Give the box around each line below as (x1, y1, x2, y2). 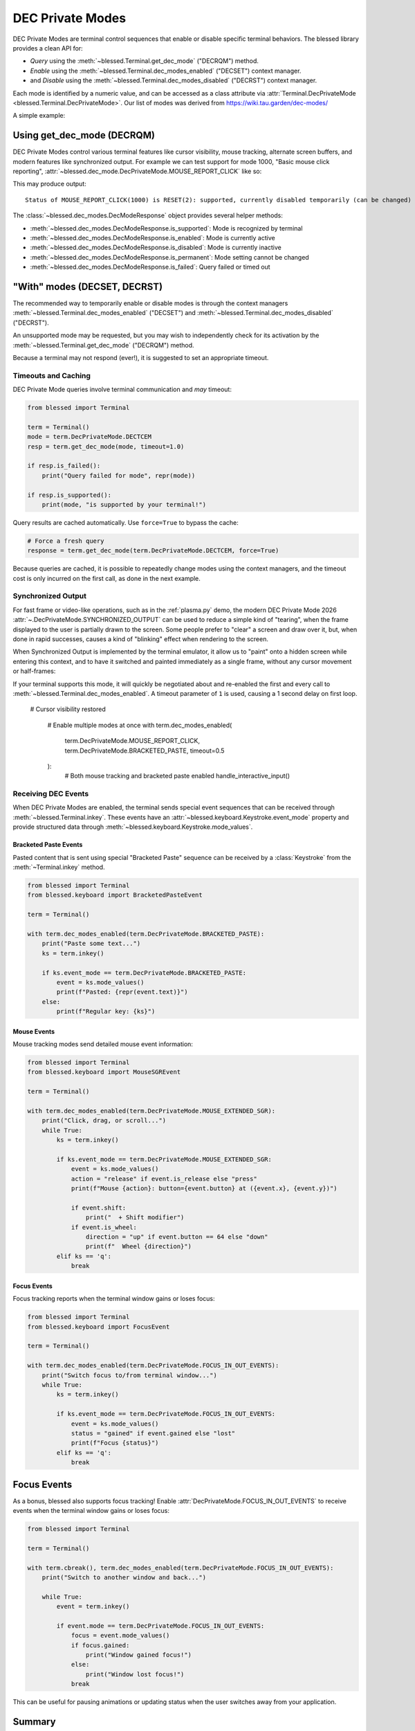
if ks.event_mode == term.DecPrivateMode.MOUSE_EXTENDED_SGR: (56, 1155, 273, 1163)
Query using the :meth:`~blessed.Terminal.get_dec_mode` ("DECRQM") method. (30, 57, 259, 65)
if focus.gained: (71, 1641, 130, 1649)
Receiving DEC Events (12, 789, 89, 799)
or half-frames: (12, 667, 56, 675)
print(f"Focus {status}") (71, 1439, 159, 1447)
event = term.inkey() (56, 1603, 130, 1611)
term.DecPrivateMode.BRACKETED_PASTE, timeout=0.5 (64, 746, 225, 755)
